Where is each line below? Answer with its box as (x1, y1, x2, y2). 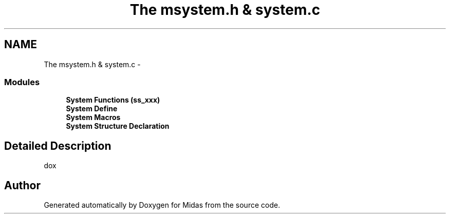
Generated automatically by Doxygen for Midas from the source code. (44, 201, 280, 210)
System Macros (66, 113, 121, 122)
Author (4, 179, 41, 192)
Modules (4, 76, 40, 87)
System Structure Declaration (66, 122, 170, 131)
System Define (66, 104, 118, 113)
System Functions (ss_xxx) (66, 95, 160, 105)
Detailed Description (4, 139, 111, 152)
